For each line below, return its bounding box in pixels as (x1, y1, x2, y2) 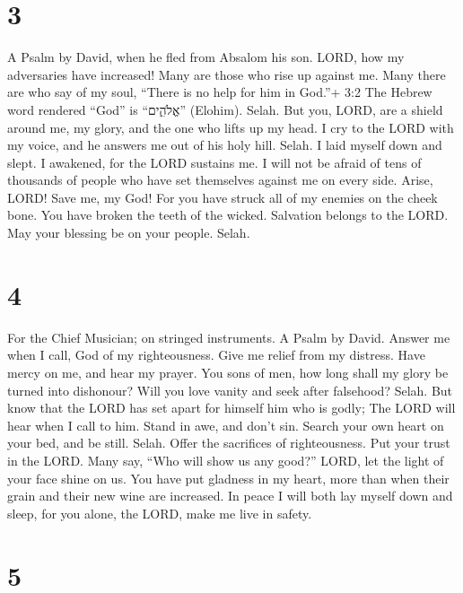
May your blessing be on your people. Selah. (7, 223, 250, 242)
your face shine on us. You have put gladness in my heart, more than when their (7, 468, 450, 487)
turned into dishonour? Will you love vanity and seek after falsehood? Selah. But (7, 380, 453, 399)
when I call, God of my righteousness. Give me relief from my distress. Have (7, 345, 425, 364)
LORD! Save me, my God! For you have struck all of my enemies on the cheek (7, 187, 438, 206)
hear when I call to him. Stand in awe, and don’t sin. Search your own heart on (7, 415, 444, 434)
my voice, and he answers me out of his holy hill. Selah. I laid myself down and (7, 135, 442, 154)
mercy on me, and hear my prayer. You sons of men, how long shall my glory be (7, 362, 449, 381)
